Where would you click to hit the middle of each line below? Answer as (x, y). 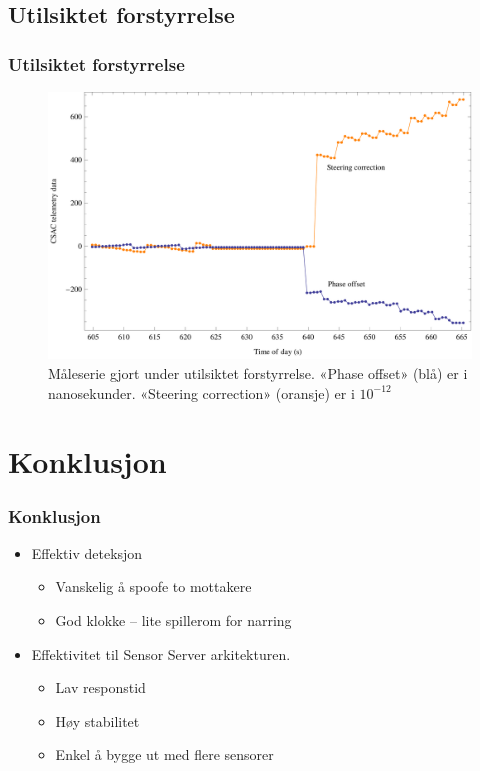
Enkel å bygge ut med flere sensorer (164, 754)
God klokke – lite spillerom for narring (173, 620)
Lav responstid (100, 687)
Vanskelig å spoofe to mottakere (153, 586)
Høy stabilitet (97, 720)
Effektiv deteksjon (87, 552)
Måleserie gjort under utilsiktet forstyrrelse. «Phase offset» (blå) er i (258, 373)
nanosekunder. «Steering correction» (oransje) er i (201, 392)
